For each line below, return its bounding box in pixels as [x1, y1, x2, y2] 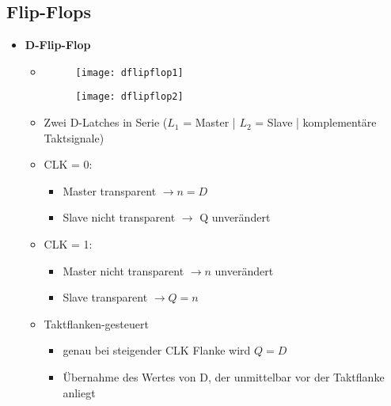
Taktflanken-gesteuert [44, 315, 149, 332]
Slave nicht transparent [63, 209, 176, 226]
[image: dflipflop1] [75, 66, 184, 78]
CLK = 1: [44, 236, 93, 252]
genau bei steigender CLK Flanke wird [63, 342, 251, 359]
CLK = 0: [44, 156, 93, 173]
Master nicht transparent [63, 262, 184, 279]
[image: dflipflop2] [75, 91, 184, 103]
